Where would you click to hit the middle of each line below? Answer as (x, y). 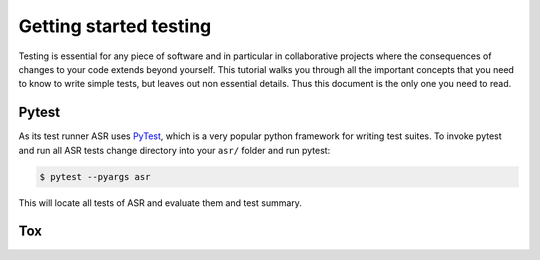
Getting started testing (115, 26)
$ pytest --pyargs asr (95, 176)
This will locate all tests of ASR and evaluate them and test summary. (160, 202)
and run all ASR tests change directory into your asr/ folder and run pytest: (174, 150)
